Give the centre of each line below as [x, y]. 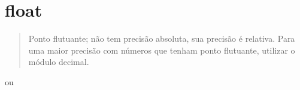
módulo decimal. [59, 62]
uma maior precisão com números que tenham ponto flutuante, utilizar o [162, 50]
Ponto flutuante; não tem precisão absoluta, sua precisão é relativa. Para [162, 38]
